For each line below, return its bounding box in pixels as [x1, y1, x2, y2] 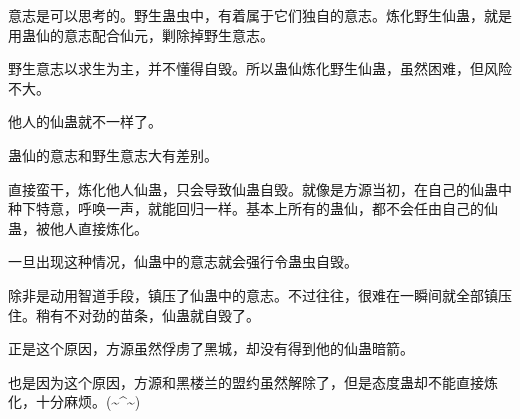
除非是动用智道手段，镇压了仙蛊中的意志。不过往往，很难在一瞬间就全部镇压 [8, 284, 512, 305]
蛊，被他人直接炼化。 [8, 217, 148, 238]
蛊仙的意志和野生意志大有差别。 [8, 144, 218, 165]
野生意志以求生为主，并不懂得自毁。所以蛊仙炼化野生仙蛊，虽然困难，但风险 [8, 58, 512, 79]
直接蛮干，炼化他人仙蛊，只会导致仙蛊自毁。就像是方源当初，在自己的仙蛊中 [8, 178, 512, 199]
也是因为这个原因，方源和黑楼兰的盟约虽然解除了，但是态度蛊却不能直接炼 [8, 371, 498, 392]
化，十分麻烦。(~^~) [8, 391, 141, 412]
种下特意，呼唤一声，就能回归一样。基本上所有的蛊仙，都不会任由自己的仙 [8, 198, 498, 219]
